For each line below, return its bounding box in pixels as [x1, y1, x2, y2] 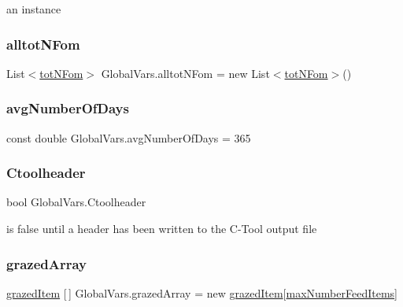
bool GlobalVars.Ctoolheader [6, 194, 146, 210]
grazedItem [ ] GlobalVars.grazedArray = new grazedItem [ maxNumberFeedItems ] [6, 284, 397, 301]
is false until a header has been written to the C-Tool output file [6, 220, 317, 237]
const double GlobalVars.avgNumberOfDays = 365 [6, 129, 251, 146]
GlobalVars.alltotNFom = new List [101, 65, 270, 81]
